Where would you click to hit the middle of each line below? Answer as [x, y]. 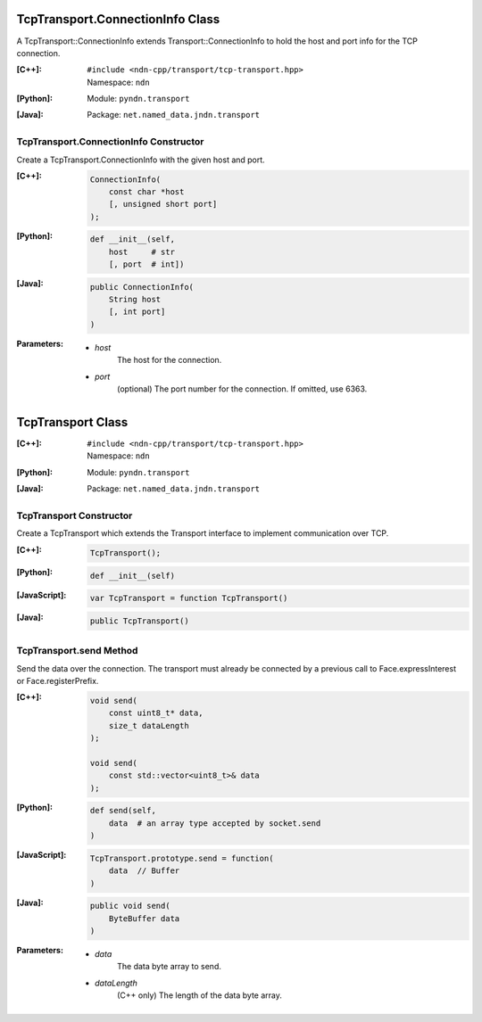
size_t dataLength [149, 725]
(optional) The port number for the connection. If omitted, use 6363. [242, 389]
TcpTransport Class [72, 422]
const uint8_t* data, [156, 713]
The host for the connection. [170, 360]
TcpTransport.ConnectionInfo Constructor [110, 142]
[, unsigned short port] [163, 204]
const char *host [146, 191]
